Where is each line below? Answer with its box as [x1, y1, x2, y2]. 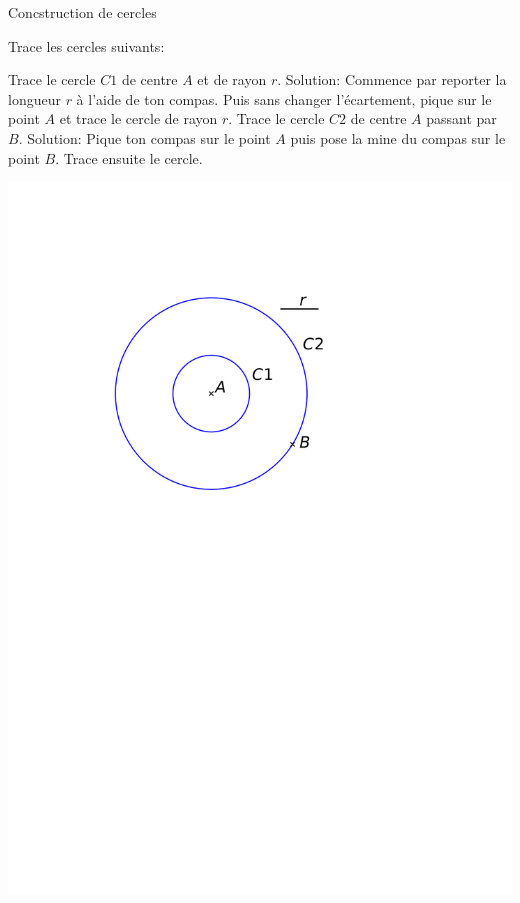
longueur [8, 88, 61, 109]
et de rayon [197, 69, 267, 90]
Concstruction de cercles [8, 2, 157, 22]
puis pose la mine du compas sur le [290, 127, 506, 148]
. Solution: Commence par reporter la [277, 69, 507, 90]
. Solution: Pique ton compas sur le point [18, 127, 271, 148]
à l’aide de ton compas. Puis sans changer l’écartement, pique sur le [76, 88, 492, 109]
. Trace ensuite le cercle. [55, 147, 203, 168]
